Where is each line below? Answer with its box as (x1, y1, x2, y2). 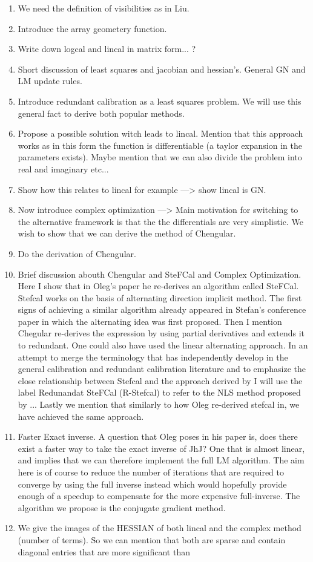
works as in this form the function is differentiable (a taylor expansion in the (18, 139, 302, 151)
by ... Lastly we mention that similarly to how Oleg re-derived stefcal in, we (18, 398, 300, 411)
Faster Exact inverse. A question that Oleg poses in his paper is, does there (18, 430, 298, 443)
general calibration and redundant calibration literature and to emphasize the (18, 362, 306, 375)
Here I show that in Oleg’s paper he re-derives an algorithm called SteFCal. (18, 279, 299, 292)
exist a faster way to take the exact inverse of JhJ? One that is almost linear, (18, 442, 305, 454)
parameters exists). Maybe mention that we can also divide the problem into (18, 151, 302, 163)
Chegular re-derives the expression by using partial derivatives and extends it (18, 327, 305, 339)
